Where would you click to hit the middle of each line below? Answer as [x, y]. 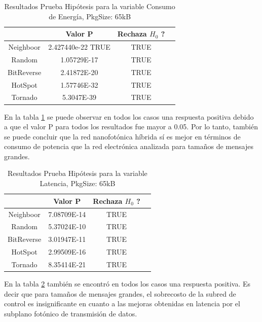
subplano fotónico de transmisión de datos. [71, 313]
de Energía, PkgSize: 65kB [90, 16]
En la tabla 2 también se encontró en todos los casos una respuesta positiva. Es [127, 283]
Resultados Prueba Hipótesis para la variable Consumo [90, 6]
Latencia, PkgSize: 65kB [78, 183]
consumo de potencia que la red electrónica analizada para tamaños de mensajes [129, 146]
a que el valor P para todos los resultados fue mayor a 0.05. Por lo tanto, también [131, 127]
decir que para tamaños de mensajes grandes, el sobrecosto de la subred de [120, 293]
